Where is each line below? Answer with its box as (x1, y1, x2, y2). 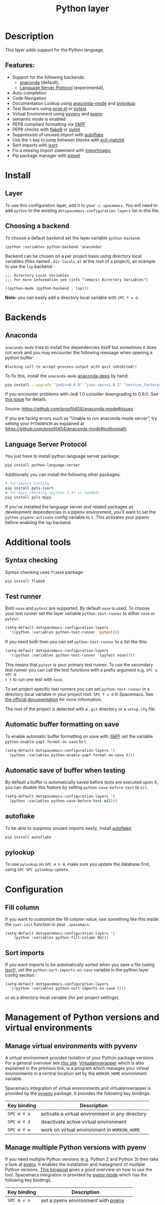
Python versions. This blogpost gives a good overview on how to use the (5, 1167, 152, 1173)
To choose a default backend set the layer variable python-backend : (5, 235, 141, 241)
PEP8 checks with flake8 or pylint (12, 126, 80, 132)
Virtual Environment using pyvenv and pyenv (12, 111, 103, 117)
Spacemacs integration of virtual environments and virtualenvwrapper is (5, 1085, 151, 1091)
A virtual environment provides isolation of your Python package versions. (5, 1055, 155, 1061)
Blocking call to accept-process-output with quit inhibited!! (5, 364, 137, 369)
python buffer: (5, 354, 34, 360)
